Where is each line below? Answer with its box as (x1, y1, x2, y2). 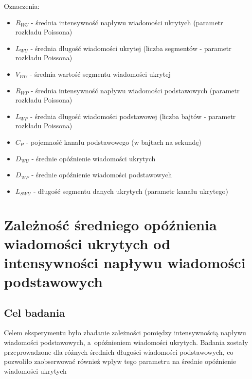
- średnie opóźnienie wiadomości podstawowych (31, 170, 172, 180)
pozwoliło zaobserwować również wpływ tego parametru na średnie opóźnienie (4, 356, 236, 366)
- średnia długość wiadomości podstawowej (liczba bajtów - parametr (30, 111, 236, 121)
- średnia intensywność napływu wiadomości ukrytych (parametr (31, 17, 223, 27)
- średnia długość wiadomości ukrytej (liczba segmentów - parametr (30, 43, 232, 53)
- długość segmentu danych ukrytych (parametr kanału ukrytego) (33, 186, 228, 196)
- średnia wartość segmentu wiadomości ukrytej (30, 69, 171, 79)
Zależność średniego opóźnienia (4, 214, 217, 234)
